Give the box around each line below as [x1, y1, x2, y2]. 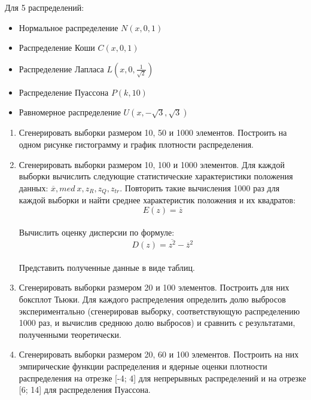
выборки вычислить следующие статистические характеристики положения [19, 170, 293, 182]
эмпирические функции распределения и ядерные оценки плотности [19, 360, 267, 372]
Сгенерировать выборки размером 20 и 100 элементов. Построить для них [19, 281, 289, 294]
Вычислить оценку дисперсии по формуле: [19, 226, 175, 239]
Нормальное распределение [19, 21, 118, 33]
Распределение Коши [19, 41, 95, 54]
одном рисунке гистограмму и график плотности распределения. [19, 138, 254, 150]
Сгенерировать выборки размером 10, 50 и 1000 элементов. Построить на [19, 126, 287, 139]
